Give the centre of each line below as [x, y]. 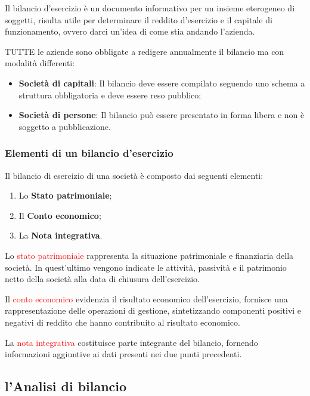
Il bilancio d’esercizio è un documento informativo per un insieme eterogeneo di [150, 8]
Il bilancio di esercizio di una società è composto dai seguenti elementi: [134, 175]
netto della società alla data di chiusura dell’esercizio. [102, 279]
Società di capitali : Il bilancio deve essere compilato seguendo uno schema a [162, 83]
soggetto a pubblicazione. [65, 126]
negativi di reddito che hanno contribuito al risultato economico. [123, 322]
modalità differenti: [40, 63]
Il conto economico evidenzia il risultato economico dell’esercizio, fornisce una [146, 298]
